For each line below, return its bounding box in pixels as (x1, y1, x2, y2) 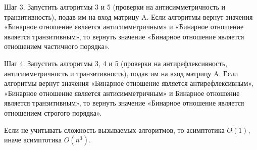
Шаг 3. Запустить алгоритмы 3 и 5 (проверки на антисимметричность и (4, 2, 226, 12)
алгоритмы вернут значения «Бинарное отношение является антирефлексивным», (4, 78, 253, 88)
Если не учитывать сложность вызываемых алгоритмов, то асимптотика (4, 124, 225, 135)
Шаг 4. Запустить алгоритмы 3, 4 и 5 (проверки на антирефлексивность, (4, 58, 227, 68)
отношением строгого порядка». (4, 107, 102, 118)
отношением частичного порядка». (4, 41, 110, 52)
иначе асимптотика (4, 134, 62, 145)
